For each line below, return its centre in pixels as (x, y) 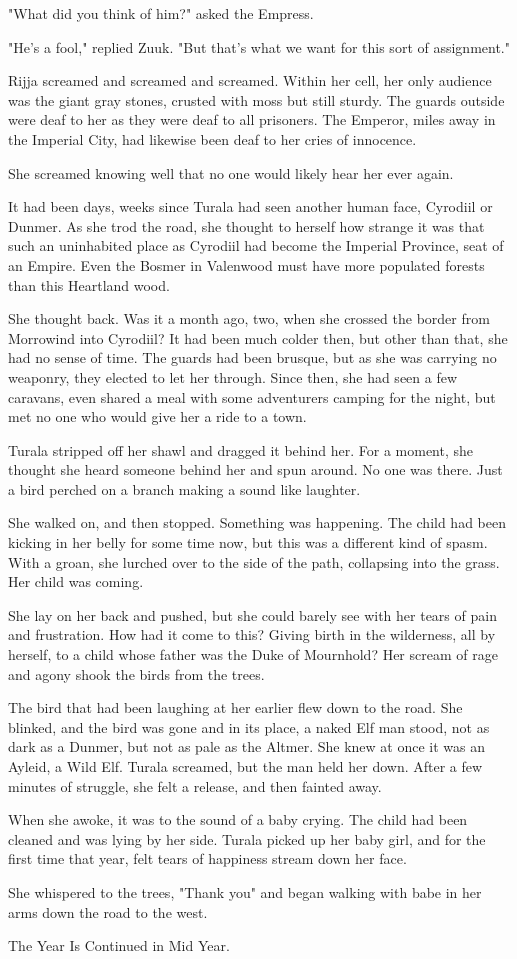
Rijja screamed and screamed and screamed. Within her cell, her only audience (250, 80)
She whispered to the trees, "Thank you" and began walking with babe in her (245, 891)
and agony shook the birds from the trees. (136, 673)
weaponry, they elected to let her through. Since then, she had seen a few (233, 376)
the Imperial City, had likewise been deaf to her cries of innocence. (212, 138)
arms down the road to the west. (108, 911)
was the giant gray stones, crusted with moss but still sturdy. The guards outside (256, 99)
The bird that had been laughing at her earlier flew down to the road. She (235, 707)
